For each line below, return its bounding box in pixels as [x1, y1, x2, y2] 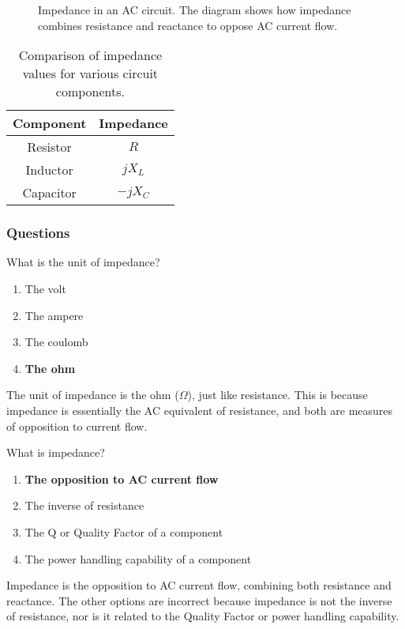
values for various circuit [22, 64, 159, 83]
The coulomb [24, 333, 88, 350]
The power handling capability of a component [24, 550, 252, 567]
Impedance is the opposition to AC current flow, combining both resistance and [6, 577, 392, 593]
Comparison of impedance [18, 46, 163, 65]
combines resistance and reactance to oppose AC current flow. [38, 17, 338, 33]
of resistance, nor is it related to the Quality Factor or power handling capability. [6, 608, 399, 624]
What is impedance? [6, 444, 105, 461]
